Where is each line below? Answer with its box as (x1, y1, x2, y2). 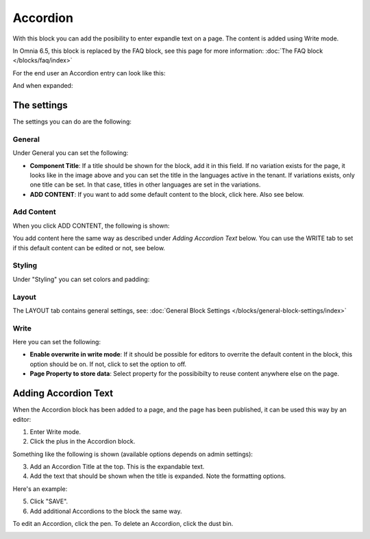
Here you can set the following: (12, 338, 101, 346)
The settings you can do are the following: (12, 117, 132, 126)
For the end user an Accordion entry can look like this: (12, 69, 166, 77)
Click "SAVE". (29, 497, 69, 505)
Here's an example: (12, 484, 68, 493)
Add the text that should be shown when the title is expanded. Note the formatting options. (29, 472, 286, 480)
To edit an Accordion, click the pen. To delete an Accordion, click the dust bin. (12, 520, 234, 528)
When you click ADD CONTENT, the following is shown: (12, 221, 170, 230)
